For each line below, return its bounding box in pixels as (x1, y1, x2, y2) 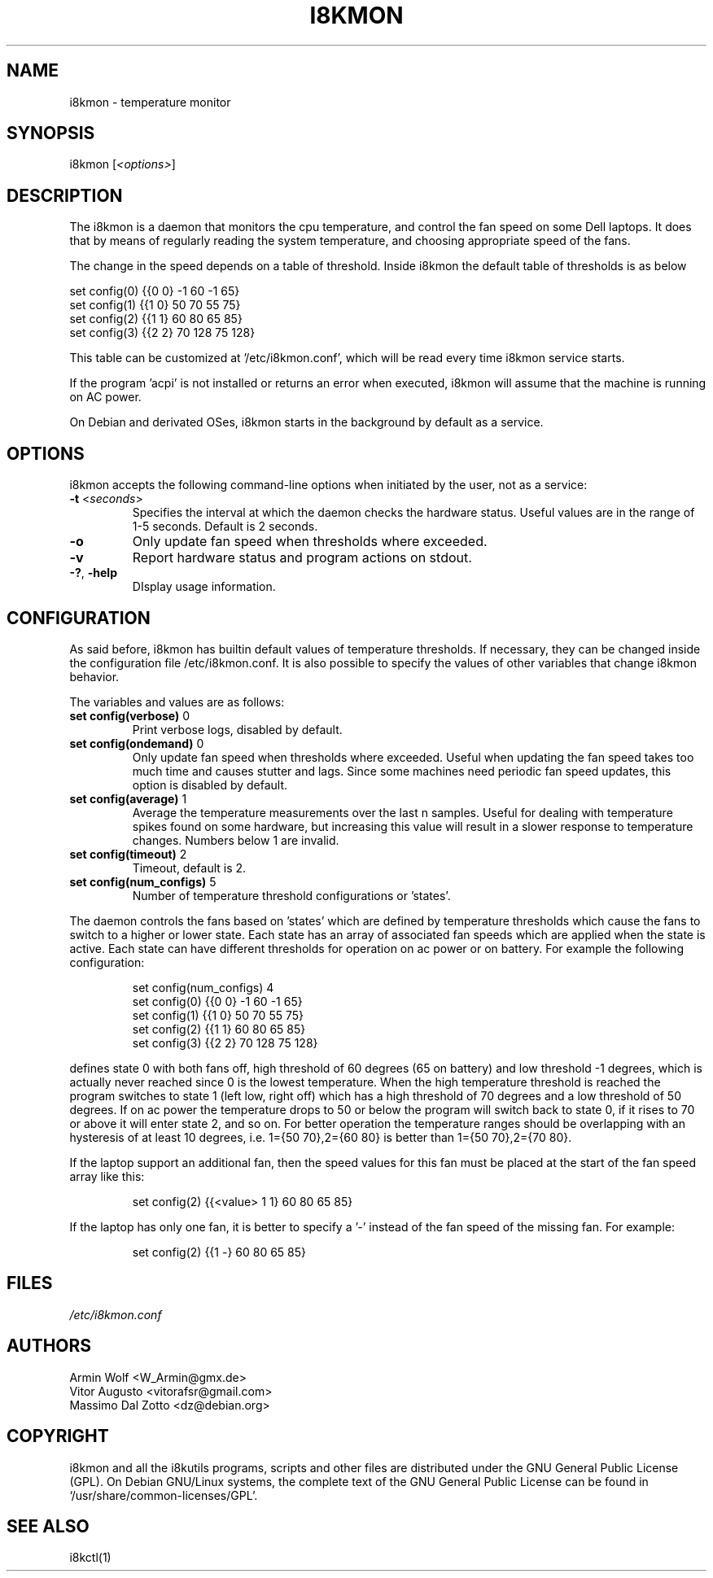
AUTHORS (7, 1335, 92, 1357)
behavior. (69, 669, 120, 684)
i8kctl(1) (69, 1550, 112, 1565)
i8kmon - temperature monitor (69, 94, 231, 109)
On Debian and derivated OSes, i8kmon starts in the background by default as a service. (69, 415, 544, 430)
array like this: (69, 1169, 145, 1183)
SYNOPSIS (7, 123, 95, 144)
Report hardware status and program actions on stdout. (132, 549, 472, 566)
